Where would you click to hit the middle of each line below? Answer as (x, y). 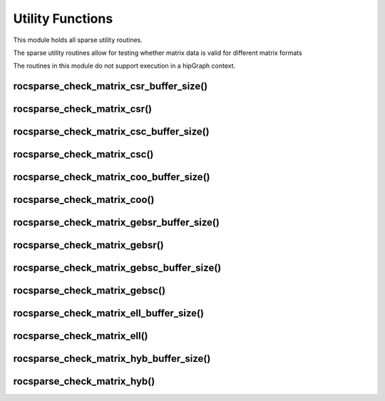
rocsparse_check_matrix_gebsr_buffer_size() (117, 223)
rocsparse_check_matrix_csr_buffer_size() (111, 87)
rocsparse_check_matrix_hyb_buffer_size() (112, 359)
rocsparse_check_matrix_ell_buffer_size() (109, 313)
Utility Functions (63, 19)
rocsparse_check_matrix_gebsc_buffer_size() (117, 268)
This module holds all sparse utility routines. (78, 40)
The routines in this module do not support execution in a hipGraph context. (124, 66)
